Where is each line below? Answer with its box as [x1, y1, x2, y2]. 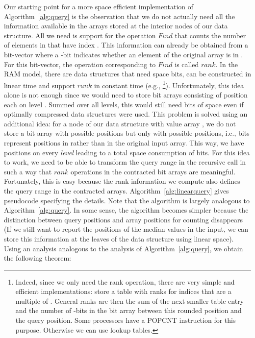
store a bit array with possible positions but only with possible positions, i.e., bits [4, 128, 250, 138]
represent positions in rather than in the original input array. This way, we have [4, 137, 244, 147]
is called [175, 59, 199, 69]
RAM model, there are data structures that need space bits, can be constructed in [4, 69, 251, 79]
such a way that [4, 166, 52, 176]
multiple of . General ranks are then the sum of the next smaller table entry [15, 295, 244, 306]
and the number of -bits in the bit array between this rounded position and [15, 305, 242, 315]
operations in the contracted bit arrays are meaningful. [71, 166, 236, 176]
